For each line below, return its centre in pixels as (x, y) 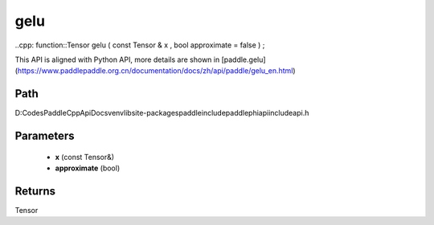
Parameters (45, 136)
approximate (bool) (88, 168)
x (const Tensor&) (85, 157)
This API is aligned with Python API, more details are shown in (117, 59)
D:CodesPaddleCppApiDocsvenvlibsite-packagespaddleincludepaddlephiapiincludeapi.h (162, 113)
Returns (35, 191)
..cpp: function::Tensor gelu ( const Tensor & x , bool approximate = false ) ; (140, 45)
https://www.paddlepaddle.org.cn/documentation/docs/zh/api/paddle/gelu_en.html (155, 71)
